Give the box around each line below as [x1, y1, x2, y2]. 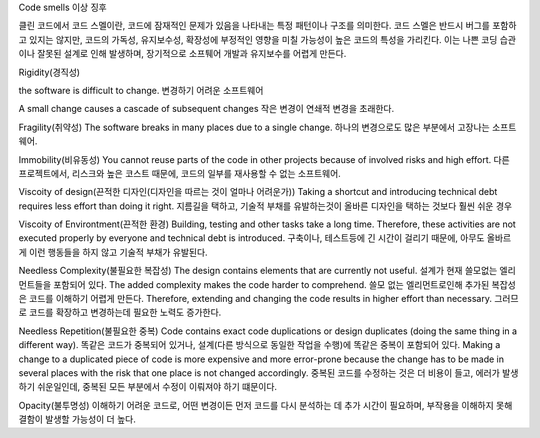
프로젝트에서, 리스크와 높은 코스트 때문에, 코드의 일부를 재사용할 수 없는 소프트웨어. [18, 167, 342, 179]
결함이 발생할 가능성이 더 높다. [18, 413, 137, 425]
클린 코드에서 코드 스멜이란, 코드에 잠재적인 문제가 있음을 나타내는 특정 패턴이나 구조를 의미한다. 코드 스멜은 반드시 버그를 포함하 [18, 20, 517, 32]
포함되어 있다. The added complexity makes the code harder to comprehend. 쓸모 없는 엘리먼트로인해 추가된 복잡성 [53, 278, 517, 290]
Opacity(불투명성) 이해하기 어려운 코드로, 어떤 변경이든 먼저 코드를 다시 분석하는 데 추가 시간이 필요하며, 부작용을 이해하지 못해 [18, 399, 513, 411]
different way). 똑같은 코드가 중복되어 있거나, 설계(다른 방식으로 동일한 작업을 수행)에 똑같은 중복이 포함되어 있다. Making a [18, 339, 501, 351]
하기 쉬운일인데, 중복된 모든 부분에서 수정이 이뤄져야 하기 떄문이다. [18, 381, 278, 393]
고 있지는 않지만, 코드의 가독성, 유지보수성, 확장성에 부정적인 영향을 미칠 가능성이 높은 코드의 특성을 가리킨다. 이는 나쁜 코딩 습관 [18, 33, 517, 45]
